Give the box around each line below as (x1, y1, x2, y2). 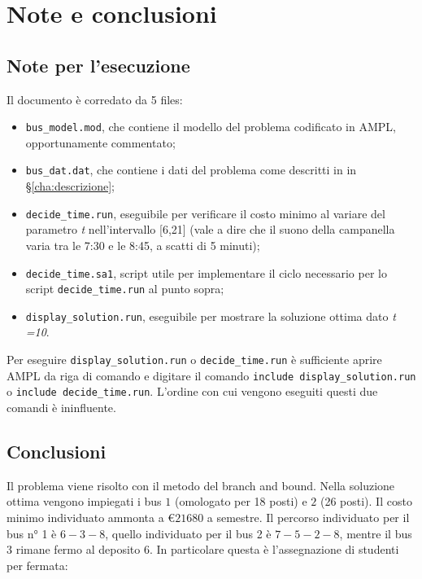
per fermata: (7, 556, 68, 573)
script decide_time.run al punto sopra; (25, 280, 224, 297)
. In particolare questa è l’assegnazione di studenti (149, 541, 399, 558)
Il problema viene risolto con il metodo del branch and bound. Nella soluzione (7, 476, 395, 493)
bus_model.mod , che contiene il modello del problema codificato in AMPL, (25, 118, 396, 135)
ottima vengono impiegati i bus (7, 493, 162, 510)
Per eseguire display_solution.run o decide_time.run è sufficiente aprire (7, 351, 382, 368)
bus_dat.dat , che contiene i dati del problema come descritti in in (25, 161, 357, 178)
